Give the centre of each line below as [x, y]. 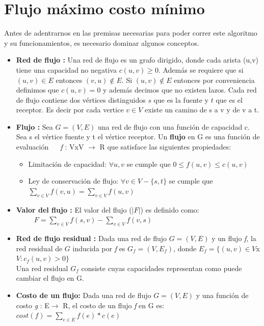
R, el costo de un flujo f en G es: [114, 305]
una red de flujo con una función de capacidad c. [174, 126]
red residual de [39, 248]
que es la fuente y [181, 99]
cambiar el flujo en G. [50, 278]
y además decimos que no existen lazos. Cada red [180, 90]
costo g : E [33, 305]
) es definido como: [170, 209]
